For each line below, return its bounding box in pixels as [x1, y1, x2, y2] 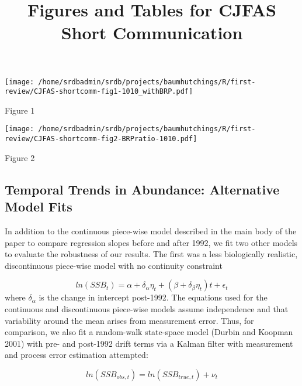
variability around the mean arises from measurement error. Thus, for [5, 314, 254, 326]
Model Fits [5, 197, 72, 216]
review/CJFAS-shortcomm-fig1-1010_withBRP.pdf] [5, 87, 193, 96]
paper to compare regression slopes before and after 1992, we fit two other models [5, 236, 298, 248]
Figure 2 [5, 151, 35, 163]
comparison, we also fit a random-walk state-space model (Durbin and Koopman [5, 326, 293, 338]
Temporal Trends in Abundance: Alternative [5, 180, 280, 198]
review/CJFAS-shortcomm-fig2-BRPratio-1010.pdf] [5, 135, 197, 144]
